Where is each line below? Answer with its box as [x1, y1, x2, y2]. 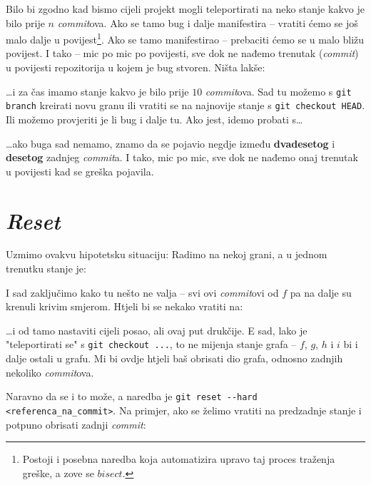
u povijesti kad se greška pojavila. [6, 163, 154, 178]
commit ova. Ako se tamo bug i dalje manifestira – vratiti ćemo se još [57, 15, 358, 30]
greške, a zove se [22, 465, 94, 480]
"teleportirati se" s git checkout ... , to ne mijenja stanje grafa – [6, 337, 297, 352]
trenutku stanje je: [6, 261, 86, 276]
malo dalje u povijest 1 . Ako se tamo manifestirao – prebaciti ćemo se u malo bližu [6, 30, 365, 46]
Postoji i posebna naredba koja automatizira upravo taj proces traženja [22, 451, 335, 466]
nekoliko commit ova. [6, 364, 94, 379]
